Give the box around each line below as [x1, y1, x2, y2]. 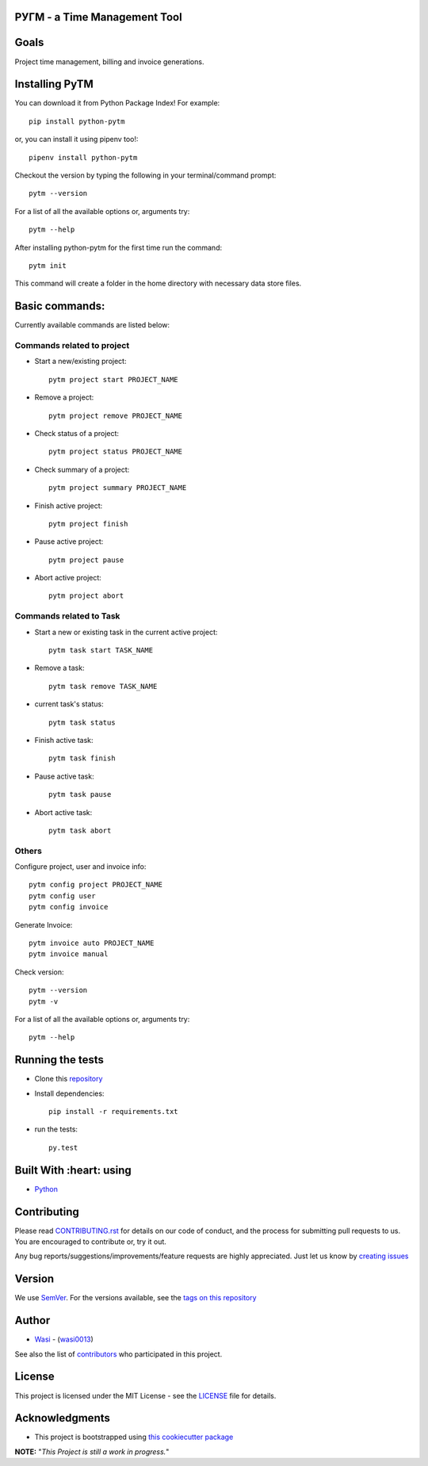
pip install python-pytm [29, 117, 125, 126]
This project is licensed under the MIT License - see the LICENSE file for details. [14, 1391, 277, 1400]
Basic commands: [14, 300, 105, 313]
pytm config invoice [29, 902, 109, 912]
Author [14, 1314, 51, 1327]
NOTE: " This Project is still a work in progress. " [14, 1447, 170, 1456]
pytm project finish [48, 519, 128, 528]
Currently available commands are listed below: [14, 320, 170, 330]
